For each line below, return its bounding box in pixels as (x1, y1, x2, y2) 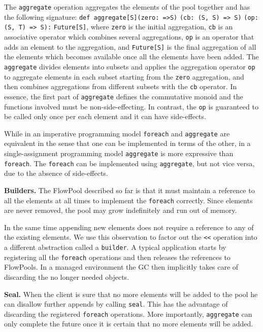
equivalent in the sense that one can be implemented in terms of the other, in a (4, 138, 251, 149)
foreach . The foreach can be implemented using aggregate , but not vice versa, (4, 158, 255, 168)
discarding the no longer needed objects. (4, 271, 129, 282)
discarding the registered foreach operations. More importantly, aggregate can (4, 308, 252, 319)
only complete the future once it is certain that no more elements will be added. (4, 318, 253, 329)
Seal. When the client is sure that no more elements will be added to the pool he (4, 288, 258, 299)
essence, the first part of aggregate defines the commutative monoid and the (4, 91, 243, 101)
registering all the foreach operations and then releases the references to (4, 251, 231, 262)
